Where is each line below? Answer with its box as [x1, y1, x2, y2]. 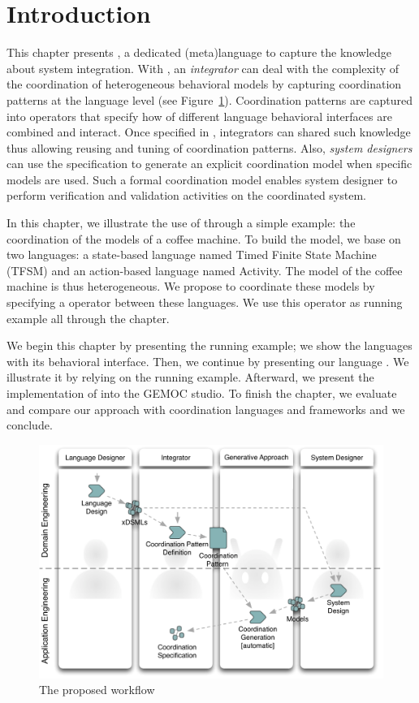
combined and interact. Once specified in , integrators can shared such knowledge [6, 123, 411, 140]
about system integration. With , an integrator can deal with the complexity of [6, 59, 400, 76]
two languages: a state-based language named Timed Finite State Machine [6, 246, 377, 263]
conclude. [6, 416, 53, 433]
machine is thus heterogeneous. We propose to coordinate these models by [6, 278, 375, 295]
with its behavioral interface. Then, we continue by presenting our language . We [6, 352, 409, 369]
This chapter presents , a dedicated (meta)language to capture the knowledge [6, 44, 391, 61]
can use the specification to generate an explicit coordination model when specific [6, 155, 413, 172]
